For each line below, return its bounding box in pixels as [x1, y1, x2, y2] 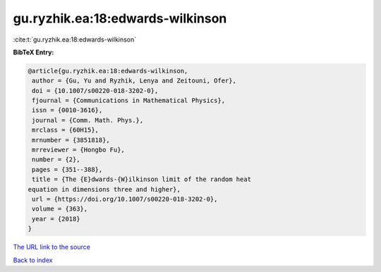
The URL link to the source [13, 243, 91, 252]
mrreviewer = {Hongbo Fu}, [32, 146, 125, 154]
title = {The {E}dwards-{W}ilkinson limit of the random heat [32, 175, 252, 183]
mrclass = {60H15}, [32, 126, 99, 134]
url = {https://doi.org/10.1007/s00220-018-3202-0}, [32, 195, 218, 203]
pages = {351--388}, [32, 166, 103, 173]
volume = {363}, [32, 205, 88, 213]
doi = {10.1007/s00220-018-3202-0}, [32, 87, 159, 94]
